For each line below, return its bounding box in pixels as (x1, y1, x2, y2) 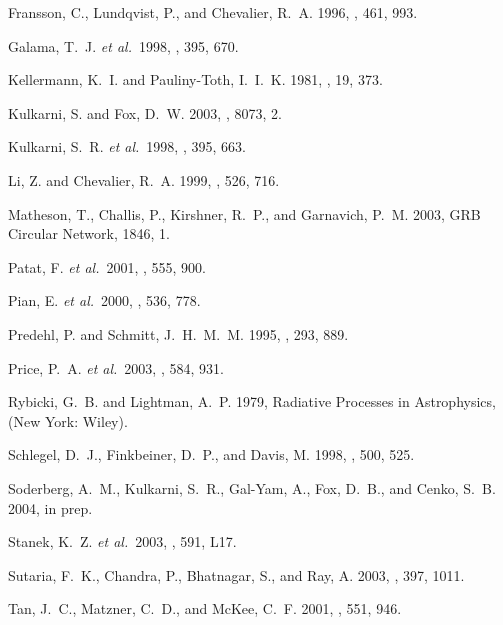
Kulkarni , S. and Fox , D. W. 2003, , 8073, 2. (8, 102, 282, 123)
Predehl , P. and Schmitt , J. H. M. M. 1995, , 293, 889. (8, 323, 349, 344)
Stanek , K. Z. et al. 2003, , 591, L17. (8, 531, 237, 552)
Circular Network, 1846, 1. (8, 223, 170, 244)
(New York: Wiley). (8, 410, 128, 431)
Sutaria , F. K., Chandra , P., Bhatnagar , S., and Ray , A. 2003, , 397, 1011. (8, 564, 465, 585)
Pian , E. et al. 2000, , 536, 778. (8, 290, 201, 311)
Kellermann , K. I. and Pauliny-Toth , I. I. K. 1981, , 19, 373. (8, 69, 383, 90)
